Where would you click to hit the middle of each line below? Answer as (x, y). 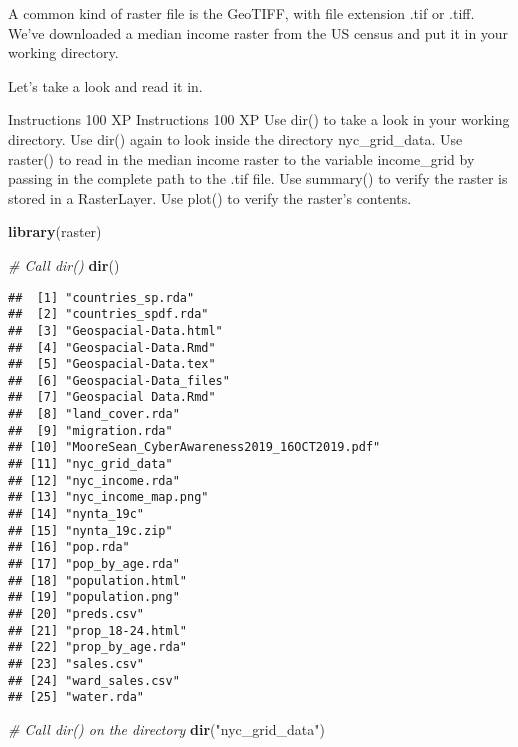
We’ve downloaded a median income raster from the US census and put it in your (258, 32)
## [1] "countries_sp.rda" (101, 297)
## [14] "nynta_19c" (76, 514)
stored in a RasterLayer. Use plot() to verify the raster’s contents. (210, 197)
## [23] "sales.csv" (76, 663)
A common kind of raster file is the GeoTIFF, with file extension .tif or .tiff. (241, 13)
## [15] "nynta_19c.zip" (90, 530)
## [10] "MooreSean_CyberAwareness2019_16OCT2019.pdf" (194, 447)
